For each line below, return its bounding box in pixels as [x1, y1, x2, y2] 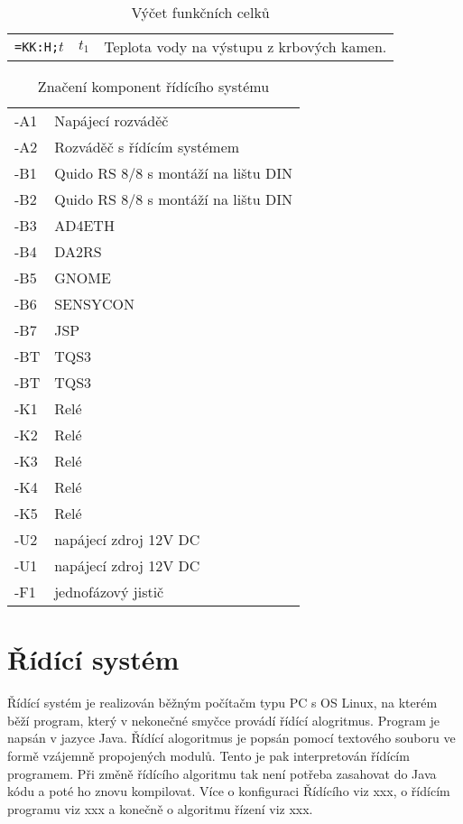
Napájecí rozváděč [54, 110, 169, 131]
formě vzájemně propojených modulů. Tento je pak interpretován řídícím [7, 745, 410, 764]
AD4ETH [54, 215, 115, 236]
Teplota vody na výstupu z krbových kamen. [104, 36, 387, 57]
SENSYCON [54, 293, 134, 314]
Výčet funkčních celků [131, 2, 270, 23]
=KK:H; [14, 39, 60, 54]
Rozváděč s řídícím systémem [54, 136, 240, 157]
